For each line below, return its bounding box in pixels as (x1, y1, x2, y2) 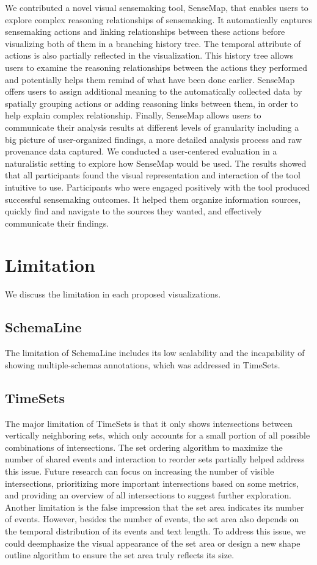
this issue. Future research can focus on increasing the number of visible (5, 464, 274, 477)
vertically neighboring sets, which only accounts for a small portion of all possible (5, 429, 310, 442)
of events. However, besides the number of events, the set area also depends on (5, 512, 299, 525)
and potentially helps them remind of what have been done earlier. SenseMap (5, 73, 295, 86)
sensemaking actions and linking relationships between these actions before (5, 25, 285, 38)
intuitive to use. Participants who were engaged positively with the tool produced (5, 180, 310, 193)
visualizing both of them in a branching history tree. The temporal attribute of (5, 37, 301, 49)
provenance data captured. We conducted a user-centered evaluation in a (5, 145, 277, 158)
